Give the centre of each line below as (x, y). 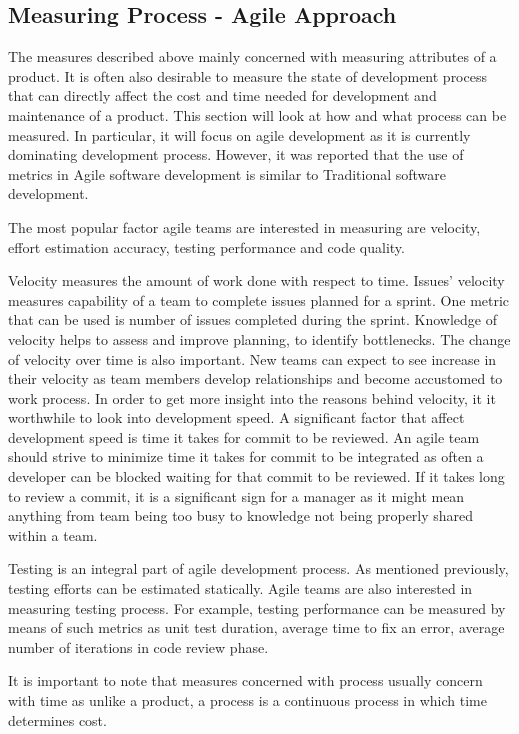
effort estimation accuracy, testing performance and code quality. (206, 246)
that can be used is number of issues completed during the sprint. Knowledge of (253, 319)
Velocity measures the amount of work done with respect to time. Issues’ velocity (256, 280)
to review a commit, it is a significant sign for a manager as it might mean (236, 495)
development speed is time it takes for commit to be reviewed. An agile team (244, 436)
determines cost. (57, 719)
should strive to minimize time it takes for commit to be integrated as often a (246, 456)
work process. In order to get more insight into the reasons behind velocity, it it (252, 397)
